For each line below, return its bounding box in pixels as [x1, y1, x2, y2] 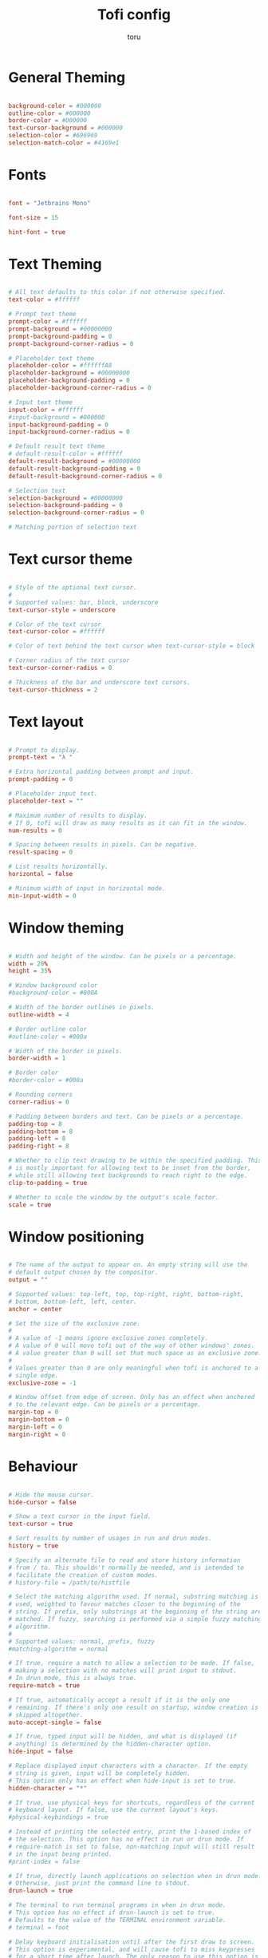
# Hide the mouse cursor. [8, 1491, 94, 1499]
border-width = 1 [8, 1054, 66, 1063]
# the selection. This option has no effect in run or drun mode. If [8, 1835, 245, 1843]
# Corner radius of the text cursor [8, 656, 130, 664]
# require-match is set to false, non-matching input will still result [8, 1842, 255, 1850]
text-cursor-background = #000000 [8, 124, 124, 133]
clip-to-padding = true [8, 1179, 88, 1187]
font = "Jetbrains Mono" [8, 199, 91, 207]
